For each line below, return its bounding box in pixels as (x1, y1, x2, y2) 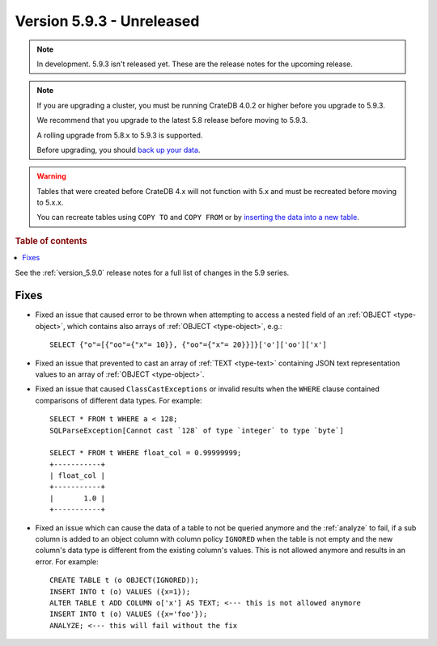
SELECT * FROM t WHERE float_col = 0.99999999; (49, 449, 242, 458)
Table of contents (15, 235, 88, 247)
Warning (36, 171, 66, 181)
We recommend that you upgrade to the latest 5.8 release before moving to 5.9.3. (36, 116, 308, 125)
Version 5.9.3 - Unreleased (15, 12, 200, 30)
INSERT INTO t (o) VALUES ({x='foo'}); (49, 610, 208, 619)
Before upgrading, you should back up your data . (36, 145, 201, 154)
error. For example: (35, 556, 99, 566)
